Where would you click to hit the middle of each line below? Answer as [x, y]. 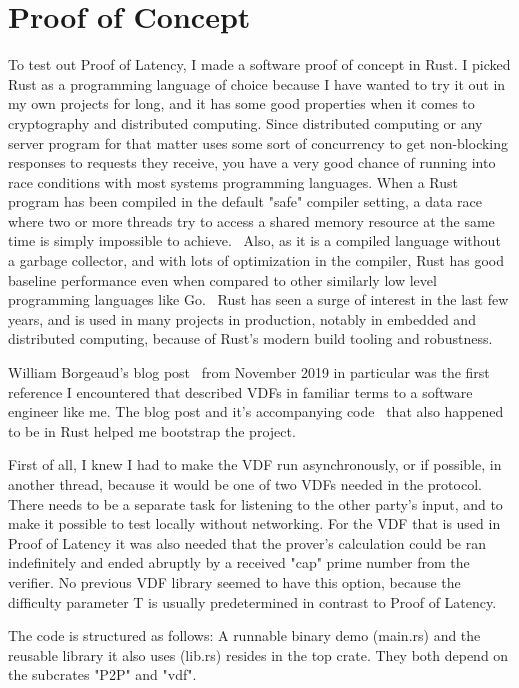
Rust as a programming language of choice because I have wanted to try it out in [257, 83]
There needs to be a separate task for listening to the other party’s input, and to [255, 503]
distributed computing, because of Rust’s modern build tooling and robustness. [250, 338]
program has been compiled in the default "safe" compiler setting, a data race [245, 201]
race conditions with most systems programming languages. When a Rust [233, 181]
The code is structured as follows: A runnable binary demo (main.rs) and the [244, 635]
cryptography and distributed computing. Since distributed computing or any [245, 122]
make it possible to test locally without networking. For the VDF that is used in [254, 523]
